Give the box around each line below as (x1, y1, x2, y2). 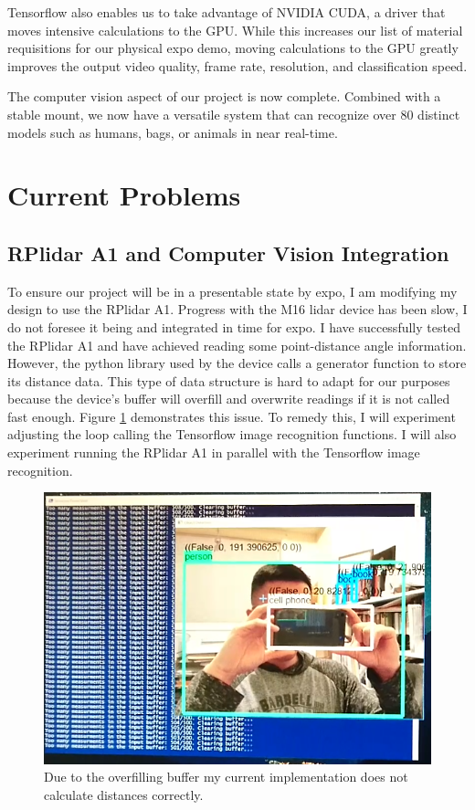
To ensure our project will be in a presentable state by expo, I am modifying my (7, 281, 458, 300)
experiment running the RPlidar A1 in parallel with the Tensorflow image (7, 443, 420, 462)
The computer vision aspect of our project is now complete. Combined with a (7, 87, 441, 106)
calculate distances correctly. (44, 784, 204, 804)
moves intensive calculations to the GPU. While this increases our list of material (7, 20, 463, 39)
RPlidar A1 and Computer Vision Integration (7, 238, 449, 267)
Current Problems (7, 176, 241, 214)
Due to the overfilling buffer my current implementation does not (44, 767, 408, 786)
